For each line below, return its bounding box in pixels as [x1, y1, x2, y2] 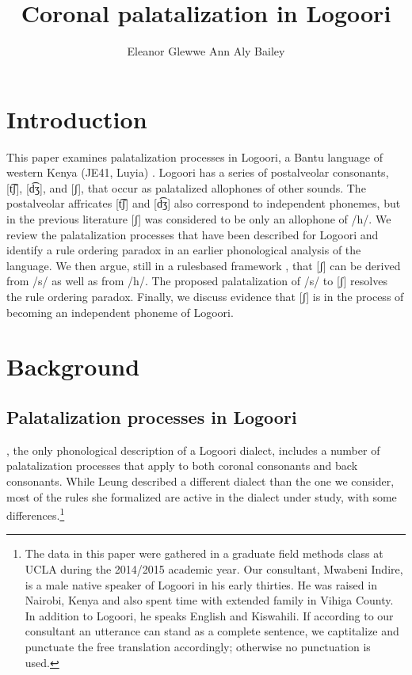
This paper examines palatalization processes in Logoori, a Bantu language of [6, 148, 383, 165]
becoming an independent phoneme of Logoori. [6, 303, 234, 320]
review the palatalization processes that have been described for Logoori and [6, 226, 379, 242]
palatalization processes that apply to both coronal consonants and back [6, 457, 358, 474]
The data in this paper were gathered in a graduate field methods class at [25, 545, 383, 562]
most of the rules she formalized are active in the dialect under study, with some [6, 488, 397, 505]
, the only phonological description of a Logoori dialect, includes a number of [6, 441, 380, 458]
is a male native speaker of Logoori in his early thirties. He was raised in [25, 576, 377, 593]
